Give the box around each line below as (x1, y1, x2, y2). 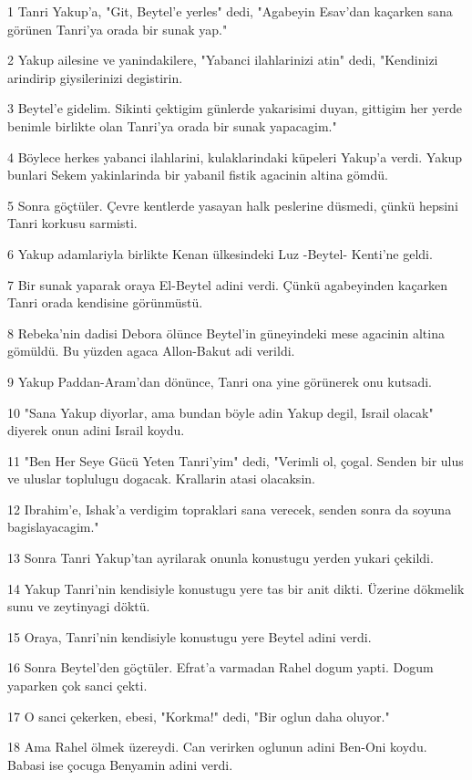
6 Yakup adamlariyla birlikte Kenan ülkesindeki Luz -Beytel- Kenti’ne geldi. (7, 244, 433, 263)
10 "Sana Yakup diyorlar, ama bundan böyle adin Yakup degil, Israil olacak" (7, 402, 434, 421)
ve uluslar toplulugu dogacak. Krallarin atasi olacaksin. (7, 469, 315, 488)
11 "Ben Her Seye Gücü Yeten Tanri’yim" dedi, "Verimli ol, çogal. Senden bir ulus (7, 451, 464, 470)
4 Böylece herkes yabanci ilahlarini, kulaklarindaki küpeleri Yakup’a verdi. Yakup (7, 147, 463, 166)
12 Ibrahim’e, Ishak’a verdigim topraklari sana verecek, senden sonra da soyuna (7, 499, 452, 518)
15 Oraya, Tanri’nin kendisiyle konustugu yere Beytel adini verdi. (7, 627, 372, 646)
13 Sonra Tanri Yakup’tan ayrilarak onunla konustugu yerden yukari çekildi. (7, 548, 434, 567)
